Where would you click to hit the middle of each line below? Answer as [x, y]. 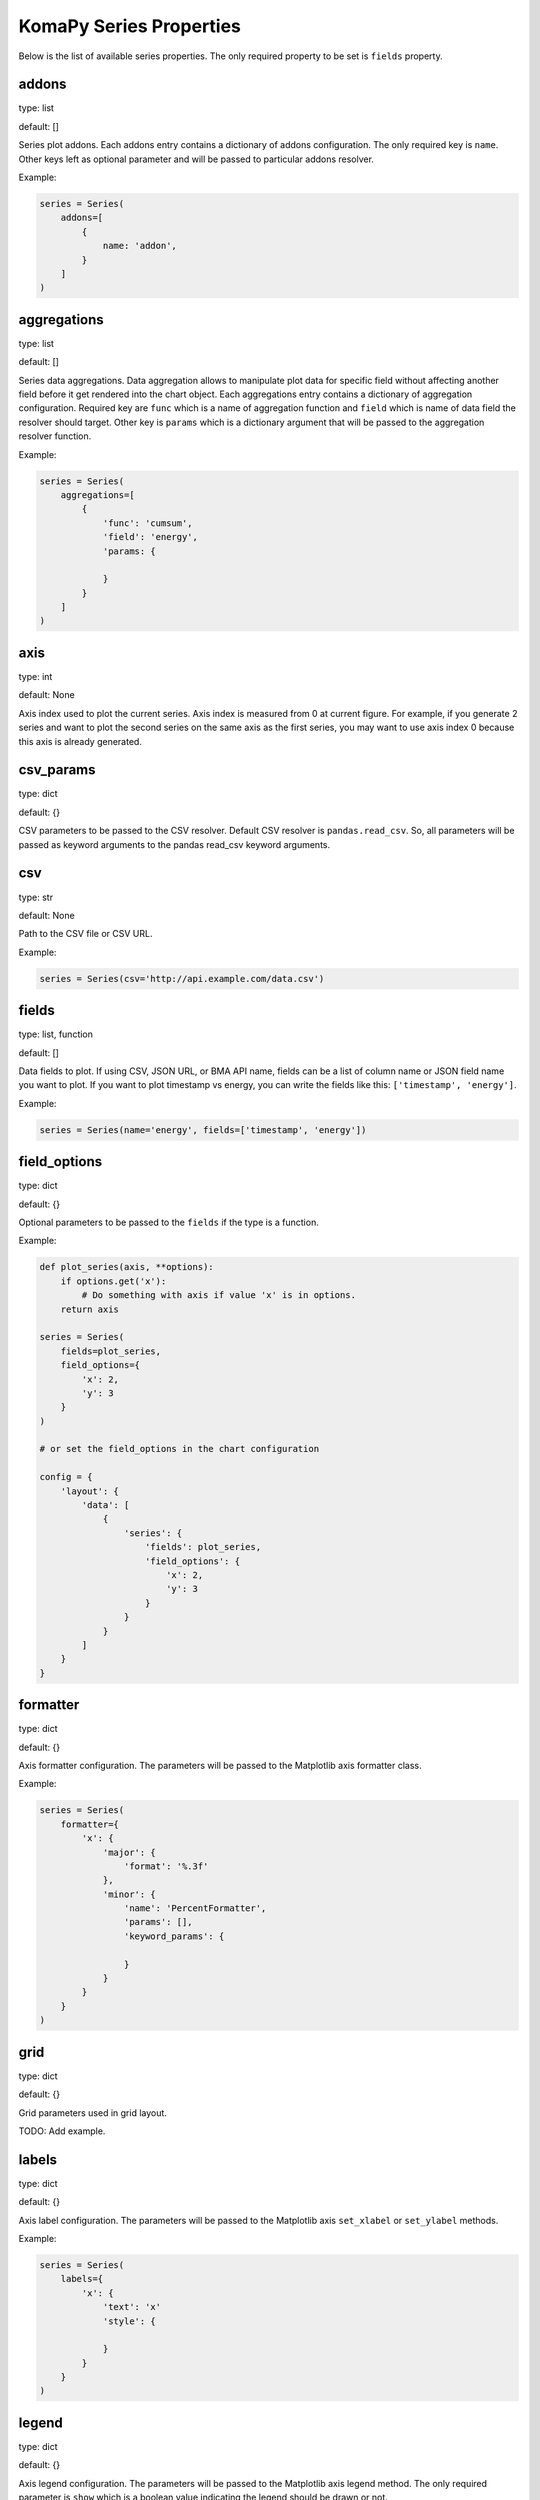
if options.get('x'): [113, 1281]
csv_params [57, 770]
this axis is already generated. [80, 741]
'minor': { [129, 1894]
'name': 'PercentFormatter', [195, 1908]
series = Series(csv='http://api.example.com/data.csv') [182, 978]
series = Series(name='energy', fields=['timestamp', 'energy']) [203, 1129]
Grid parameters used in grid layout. [92, 2112]
